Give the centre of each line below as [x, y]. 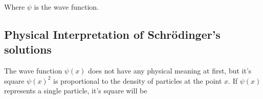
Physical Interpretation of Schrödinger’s [112, 34]
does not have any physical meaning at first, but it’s [170, 71]
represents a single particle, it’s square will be [76, 91]
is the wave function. [67, 7]
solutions [28, 49]
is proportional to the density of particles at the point [138, 80]
